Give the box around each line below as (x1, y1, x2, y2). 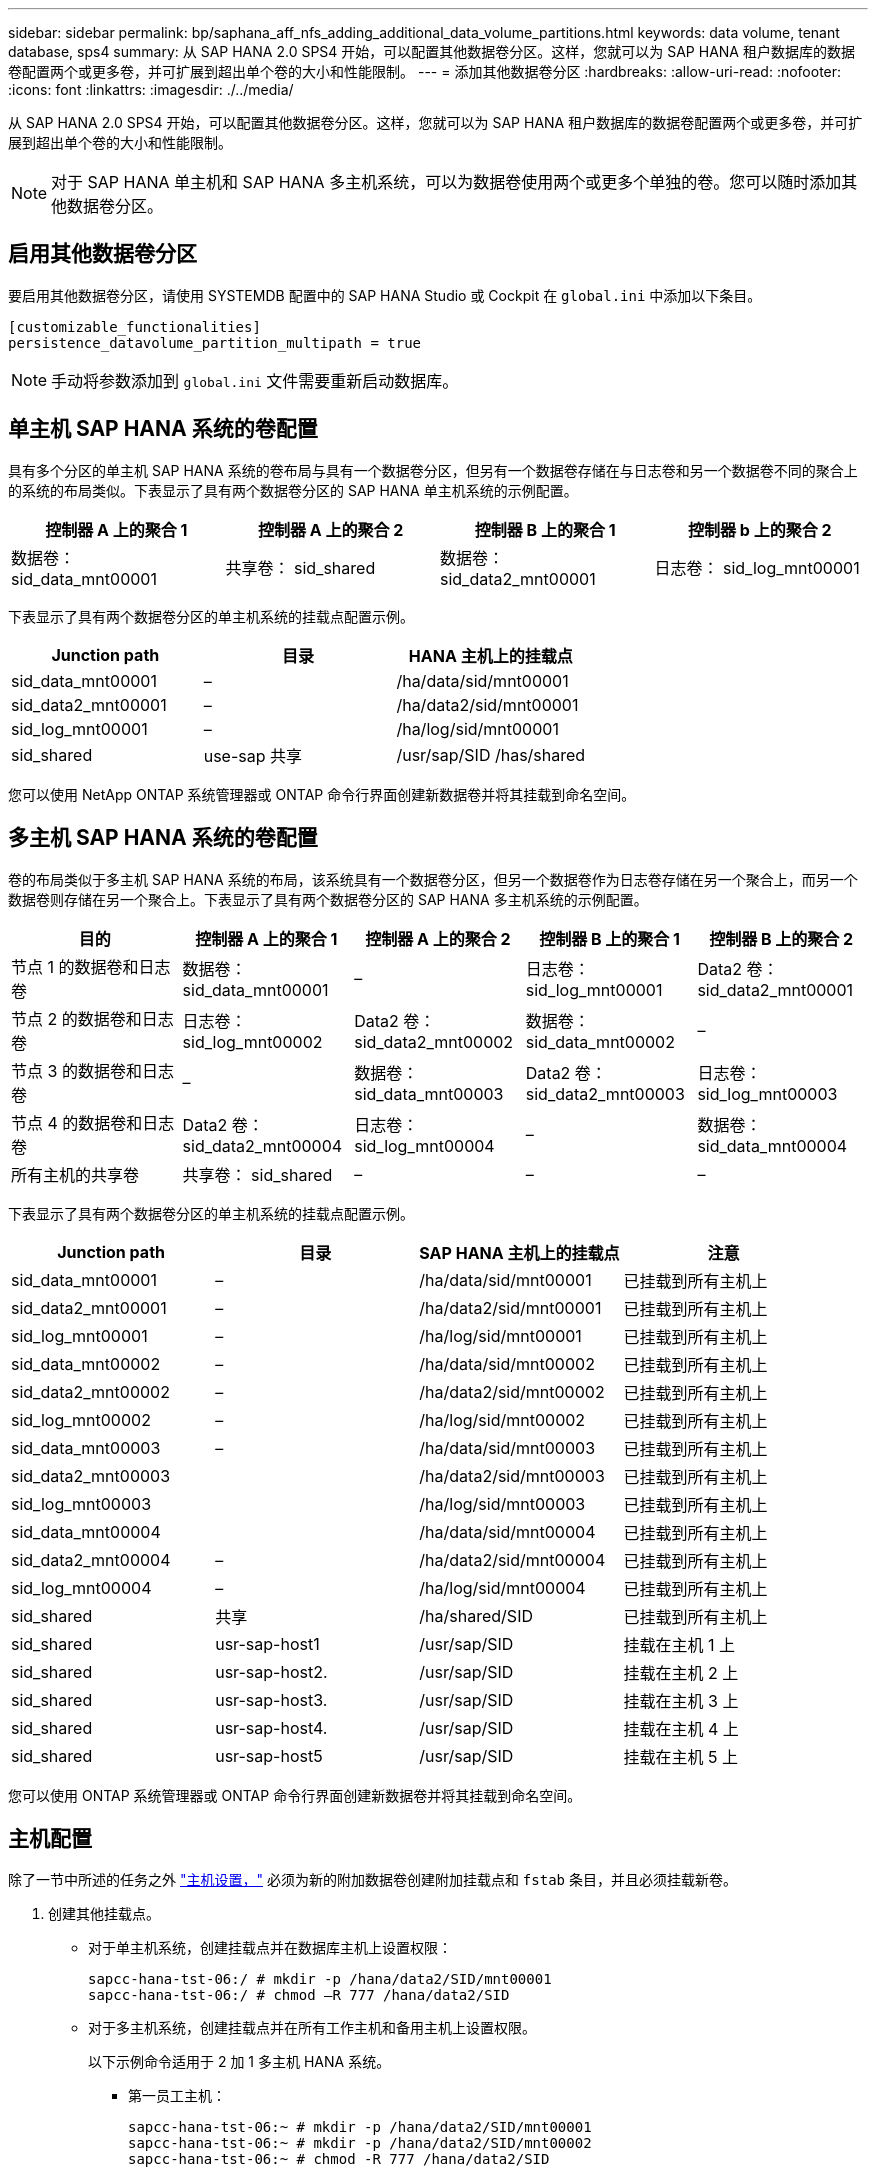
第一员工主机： (128, 2087, 226, 2105)
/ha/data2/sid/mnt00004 (419, 1549, 606, 1570)
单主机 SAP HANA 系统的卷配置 (8, 416, 318, 442)
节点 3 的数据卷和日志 (11, 1060, 174, 1081)
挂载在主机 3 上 (623, 1690, 739, 1711)
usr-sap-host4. (215, 1717, 328, 1738)
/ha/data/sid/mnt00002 (419, 1353, 595, 1374)
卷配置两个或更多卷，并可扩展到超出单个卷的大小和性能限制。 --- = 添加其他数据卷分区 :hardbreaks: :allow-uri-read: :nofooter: (8, 63, 842, 80)
